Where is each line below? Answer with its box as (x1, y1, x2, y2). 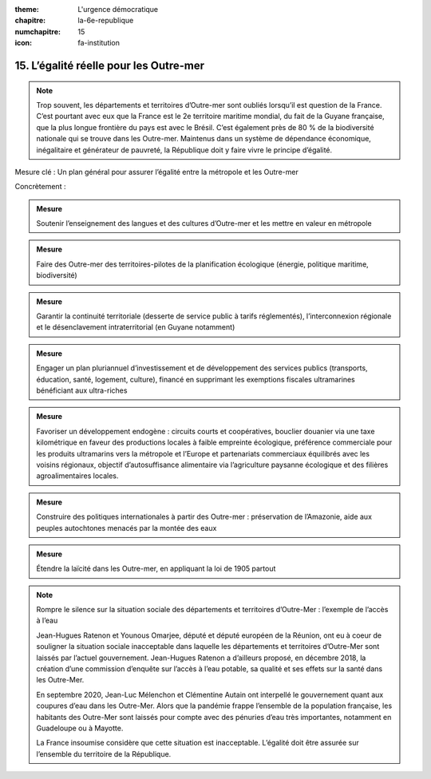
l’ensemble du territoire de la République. (36, 749, 172, 758)
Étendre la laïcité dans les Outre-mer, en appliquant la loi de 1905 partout (36, 563, 276, 574)
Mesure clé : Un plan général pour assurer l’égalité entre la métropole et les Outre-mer (14, 167, 299, 176)
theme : (14, 5, 40, 14)
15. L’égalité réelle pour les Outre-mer (14, 58, 205, 72)
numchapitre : (14, 26, 61, 36)
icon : (14, 38, 33, 48)
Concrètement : (14, 182, 66, 192)
